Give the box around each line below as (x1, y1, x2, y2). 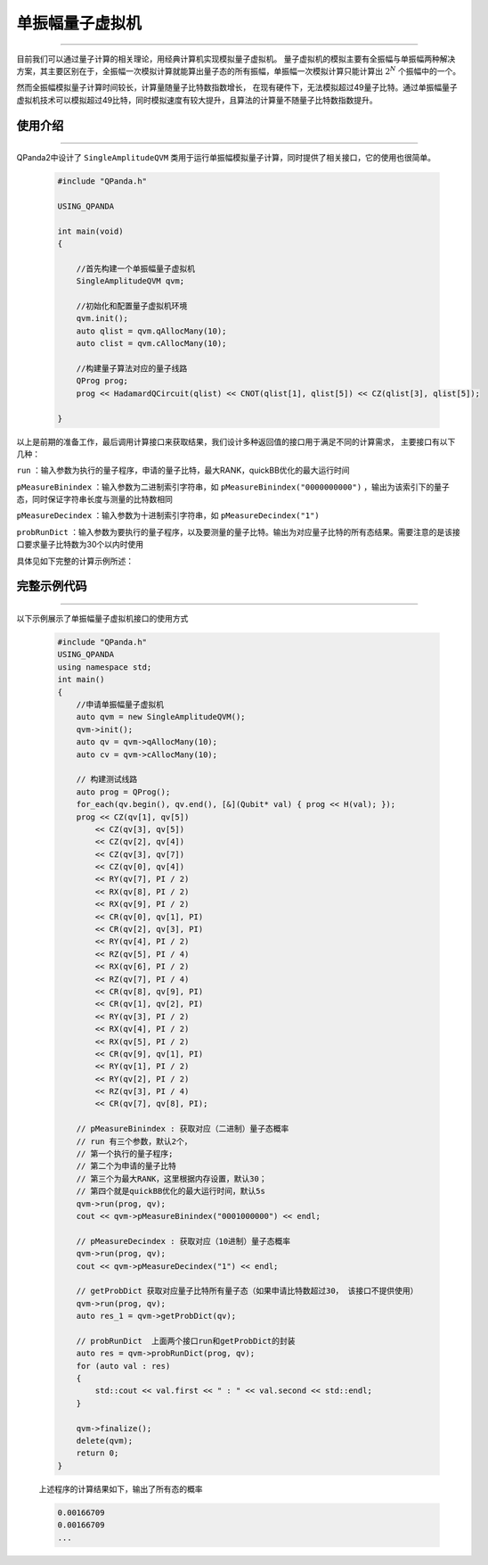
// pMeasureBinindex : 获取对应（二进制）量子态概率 (76, 1124, 289, 1134)
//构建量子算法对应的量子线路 (76, 363, 188, 374)
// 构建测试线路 (76, 774, 138, 785)
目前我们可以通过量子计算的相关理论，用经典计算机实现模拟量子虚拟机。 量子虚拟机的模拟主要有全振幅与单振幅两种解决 (16, 54, 456, 64)
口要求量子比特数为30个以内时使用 (16, 540, 144, 550)
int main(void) (57, 226, 124, 236)
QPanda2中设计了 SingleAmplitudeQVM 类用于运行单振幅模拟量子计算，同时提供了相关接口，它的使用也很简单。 (16, 152, 436, 163)
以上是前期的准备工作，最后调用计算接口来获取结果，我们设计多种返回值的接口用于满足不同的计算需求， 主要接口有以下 (16, 436, 456, 447)
